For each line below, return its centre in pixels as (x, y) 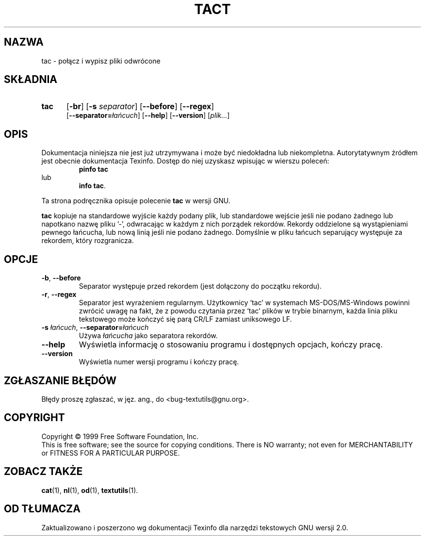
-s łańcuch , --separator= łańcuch (95, 327)
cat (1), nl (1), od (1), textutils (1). (90, 490)
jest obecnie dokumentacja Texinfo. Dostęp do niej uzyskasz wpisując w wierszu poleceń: (185, 161)
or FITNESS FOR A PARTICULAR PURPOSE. (111, 453)
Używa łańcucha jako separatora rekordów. (148, 336)
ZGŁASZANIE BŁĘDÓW (60, 380)
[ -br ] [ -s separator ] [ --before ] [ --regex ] (140, 106)
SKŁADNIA (31, 80)
